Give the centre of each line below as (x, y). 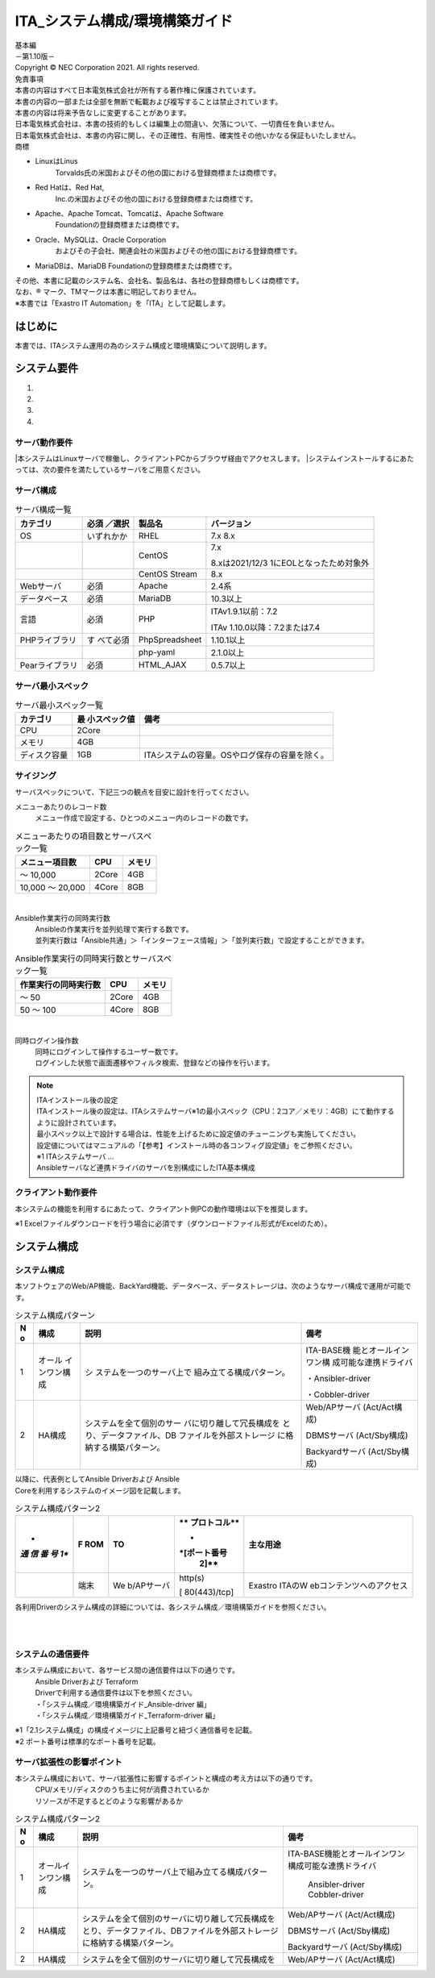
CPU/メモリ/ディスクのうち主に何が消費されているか (122, 1789)
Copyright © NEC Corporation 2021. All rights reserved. (107, 68)
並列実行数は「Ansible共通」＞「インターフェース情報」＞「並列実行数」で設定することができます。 (202, 940)
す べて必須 (108, 639)
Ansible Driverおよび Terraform (87, 1681)
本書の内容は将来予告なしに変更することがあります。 (103, 112)
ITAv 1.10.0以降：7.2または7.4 (265, 627)
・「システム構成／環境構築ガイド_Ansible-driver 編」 (123, 1704)
